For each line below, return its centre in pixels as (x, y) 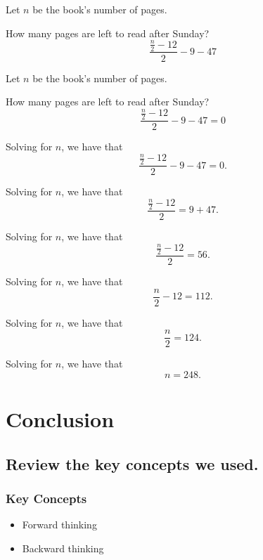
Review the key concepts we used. (132, 463)
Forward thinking (59, 525)
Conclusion (60, 419)
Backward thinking (63, 548)
